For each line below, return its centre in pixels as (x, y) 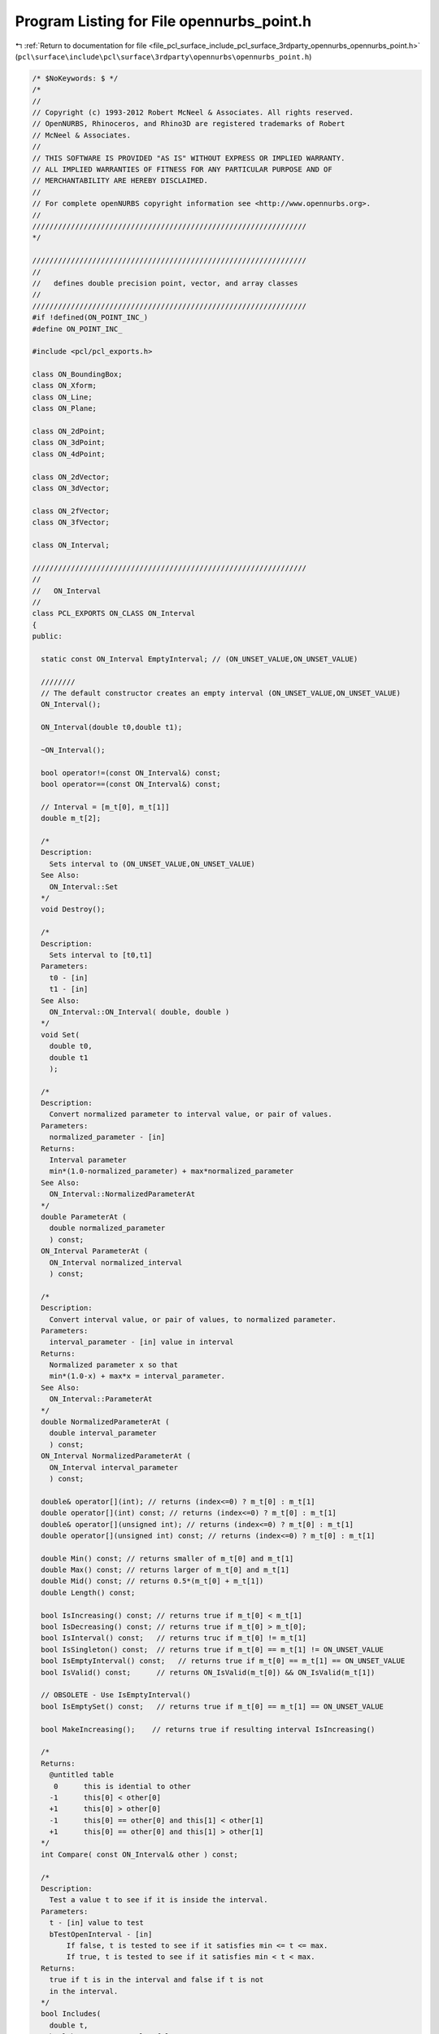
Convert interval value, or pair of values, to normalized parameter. (193, 1319)
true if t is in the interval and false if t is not (156, 1980)
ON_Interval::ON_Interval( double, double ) (139, 1012)
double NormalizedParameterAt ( (105, 1422)
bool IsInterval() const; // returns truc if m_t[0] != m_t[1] (174, 1638)
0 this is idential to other (122, 1786)
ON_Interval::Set (84, 886)
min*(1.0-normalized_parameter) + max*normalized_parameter (172, 1171)
